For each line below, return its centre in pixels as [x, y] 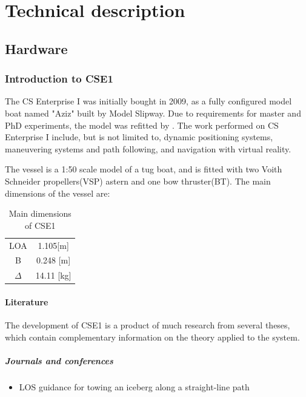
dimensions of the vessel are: [58, 193]
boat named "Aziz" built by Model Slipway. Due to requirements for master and [153, 113]
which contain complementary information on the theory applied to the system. [152, 337]
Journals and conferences [59, 360]
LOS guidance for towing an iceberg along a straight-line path [134, 386]
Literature [27, 301]
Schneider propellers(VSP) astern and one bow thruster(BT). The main [138, 181]
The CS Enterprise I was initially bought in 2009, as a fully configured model [148, 101]
